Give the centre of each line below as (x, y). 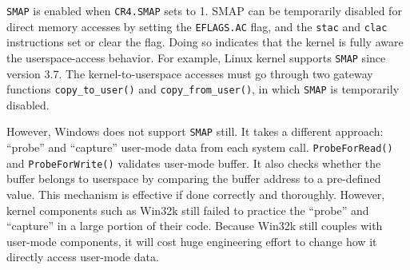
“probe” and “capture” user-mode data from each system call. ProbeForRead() (200, 147)
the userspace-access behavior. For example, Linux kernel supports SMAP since (196, 57)
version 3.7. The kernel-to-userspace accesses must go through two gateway (190, 73)
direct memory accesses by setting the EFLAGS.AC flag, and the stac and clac (197, 26)
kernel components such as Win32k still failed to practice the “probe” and (188, 210)
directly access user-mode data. (83, 257)
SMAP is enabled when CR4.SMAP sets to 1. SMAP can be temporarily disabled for (204, 10)
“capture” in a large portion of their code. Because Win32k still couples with (195, 226)
